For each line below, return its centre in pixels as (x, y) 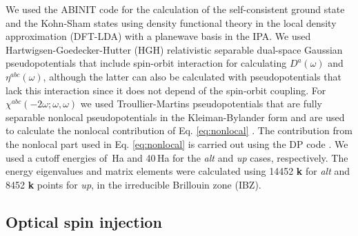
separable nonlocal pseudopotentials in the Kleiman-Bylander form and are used (175, 117)
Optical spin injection (84, 221)
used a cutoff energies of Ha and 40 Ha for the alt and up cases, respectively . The (177, 157)
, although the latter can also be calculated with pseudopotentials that (192, 76)
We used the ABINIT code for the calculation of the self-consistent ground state (175, 9)
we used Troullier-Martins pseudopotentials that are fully (201, 104)
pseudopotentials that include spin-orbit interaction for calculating (146, 63)
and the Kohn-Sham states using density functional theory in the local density (171, 22)
